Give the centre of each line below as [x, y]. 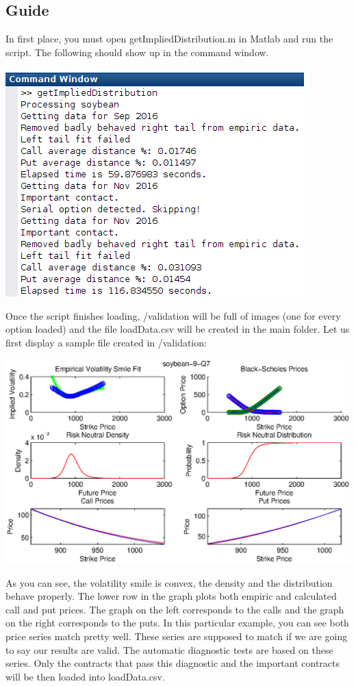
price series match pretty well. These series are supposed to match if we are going [177, 636]
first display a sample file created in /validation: [106, 342]
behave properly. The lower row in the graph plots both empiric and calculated [171, 596]
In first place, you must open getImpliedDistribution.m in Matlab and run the [169, 39]
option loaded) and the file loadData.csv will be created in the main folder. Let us [178, 329]
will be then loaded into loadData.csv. [85, 676]
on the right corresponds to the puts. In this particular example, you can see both [177, 623]
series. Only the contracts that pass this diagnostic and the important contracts [173, 663]
